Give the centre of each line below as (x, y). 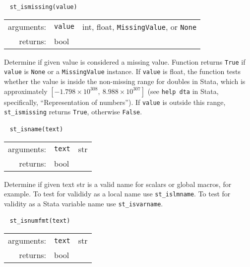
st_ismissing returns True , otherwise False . (73, 112)
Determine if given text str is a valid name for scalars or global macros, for (118, 184)
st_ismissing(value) (43, 7)
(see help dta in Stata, (183, 91)
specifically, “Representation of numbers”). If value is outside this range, (115, 102)
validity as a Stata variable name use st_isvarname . (84, 203)
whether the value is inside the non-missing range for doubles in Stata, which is (125, 81)
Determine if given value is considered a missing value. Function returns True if (125, 61)
